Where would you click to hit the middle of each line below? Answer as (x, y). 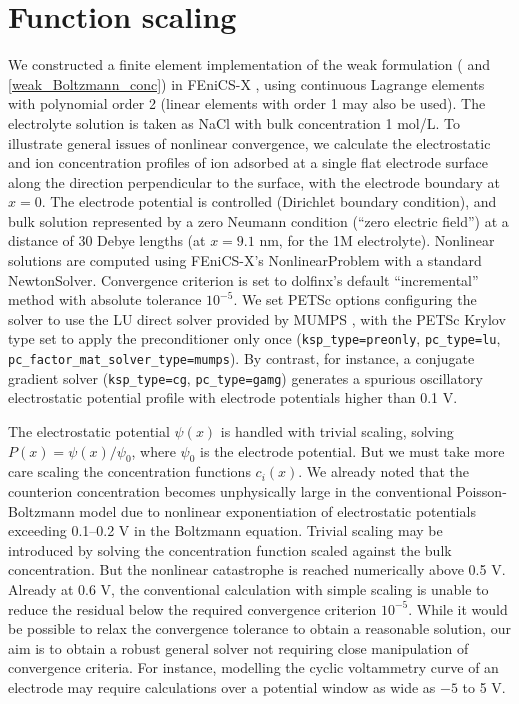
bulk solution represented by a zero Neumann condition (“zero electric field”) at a (258, 220)
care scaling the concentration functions (129, 471)
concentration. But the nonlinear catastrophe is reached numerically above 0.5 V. (257, 569)
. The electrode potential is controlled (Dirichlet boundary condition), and (269, 201)
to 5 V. (484, 686)
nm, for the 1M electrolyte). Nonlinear (377, 240)
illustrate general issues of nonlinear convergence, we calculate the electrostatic (249, 142)
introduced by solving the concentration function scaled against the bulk (230, 549)
